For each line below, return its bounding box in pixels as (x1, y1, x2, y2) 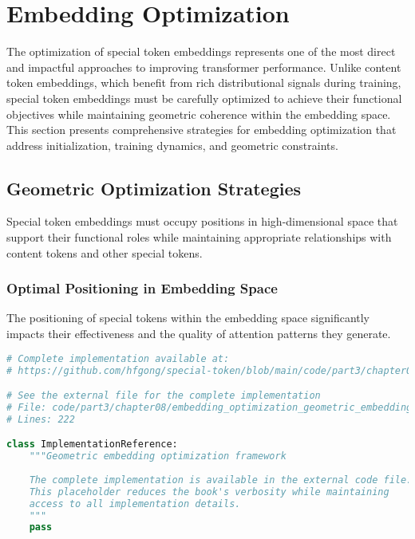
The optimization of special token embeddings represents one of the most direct (6, 43, 396, 60)
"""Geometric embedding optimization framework (29, 450, 287, 462)
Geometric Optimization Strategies (6, 175, 302, 200)
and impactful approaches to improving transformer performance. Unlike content (6, 58, 401, 75)
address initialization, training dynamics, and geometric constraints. (6, 136, 338, 153)
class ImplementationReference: (6, 439, 178, 450)
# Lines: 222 (6, 413, 75, 425)
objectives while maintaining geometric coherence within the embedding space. (6, 105, 391, 122)
